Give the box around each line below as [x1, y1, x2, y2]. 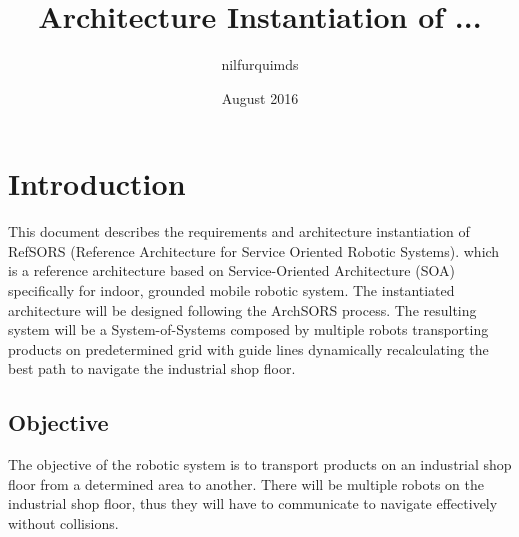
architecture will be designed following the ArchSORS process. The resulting [8, 299, 477, 320]
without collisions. [8, 512, 119, 533]
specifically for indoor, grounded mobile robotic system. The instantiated [8, 280, 455, 301]
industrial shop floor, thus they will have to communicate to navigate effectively [8, 493, 498, 514]
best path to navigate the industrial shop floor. [8, 358, 296, 379]
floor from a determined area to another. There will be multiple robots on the [8, 473, 484, 494]
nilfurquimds [221, 54, 299, 75]
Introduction [8, 163, 186, 204]
